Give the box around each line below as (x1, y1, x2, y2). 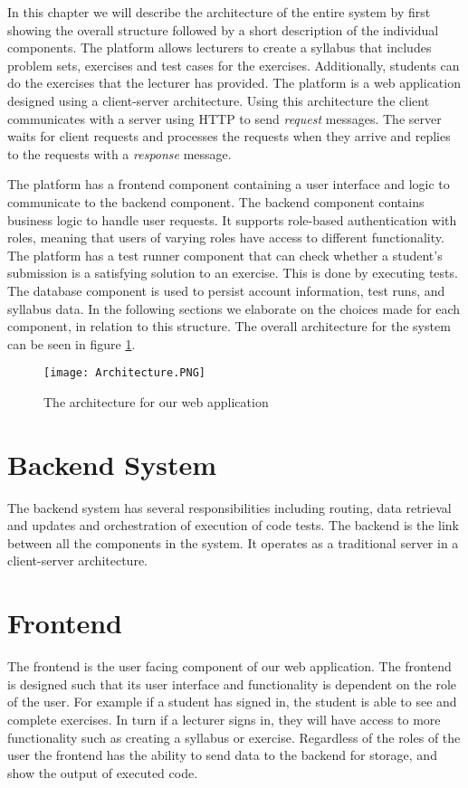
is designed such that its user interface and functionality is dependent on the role (7, 674, 457, 693)
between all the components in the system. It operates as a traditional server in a (7, 533, 459, 552)
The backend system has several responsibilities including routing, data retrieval (7, 498, 452, 517)
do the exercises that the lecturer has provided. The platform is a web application (7, 73, 461, 92)
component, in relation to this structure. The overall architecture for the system (7, 317, 451, 336)
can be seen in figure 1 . (7, 334, 136, 353)
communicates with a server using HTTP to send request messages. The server (7, 109, 442, 128)
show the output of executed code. (7, 763, 198, 782)
